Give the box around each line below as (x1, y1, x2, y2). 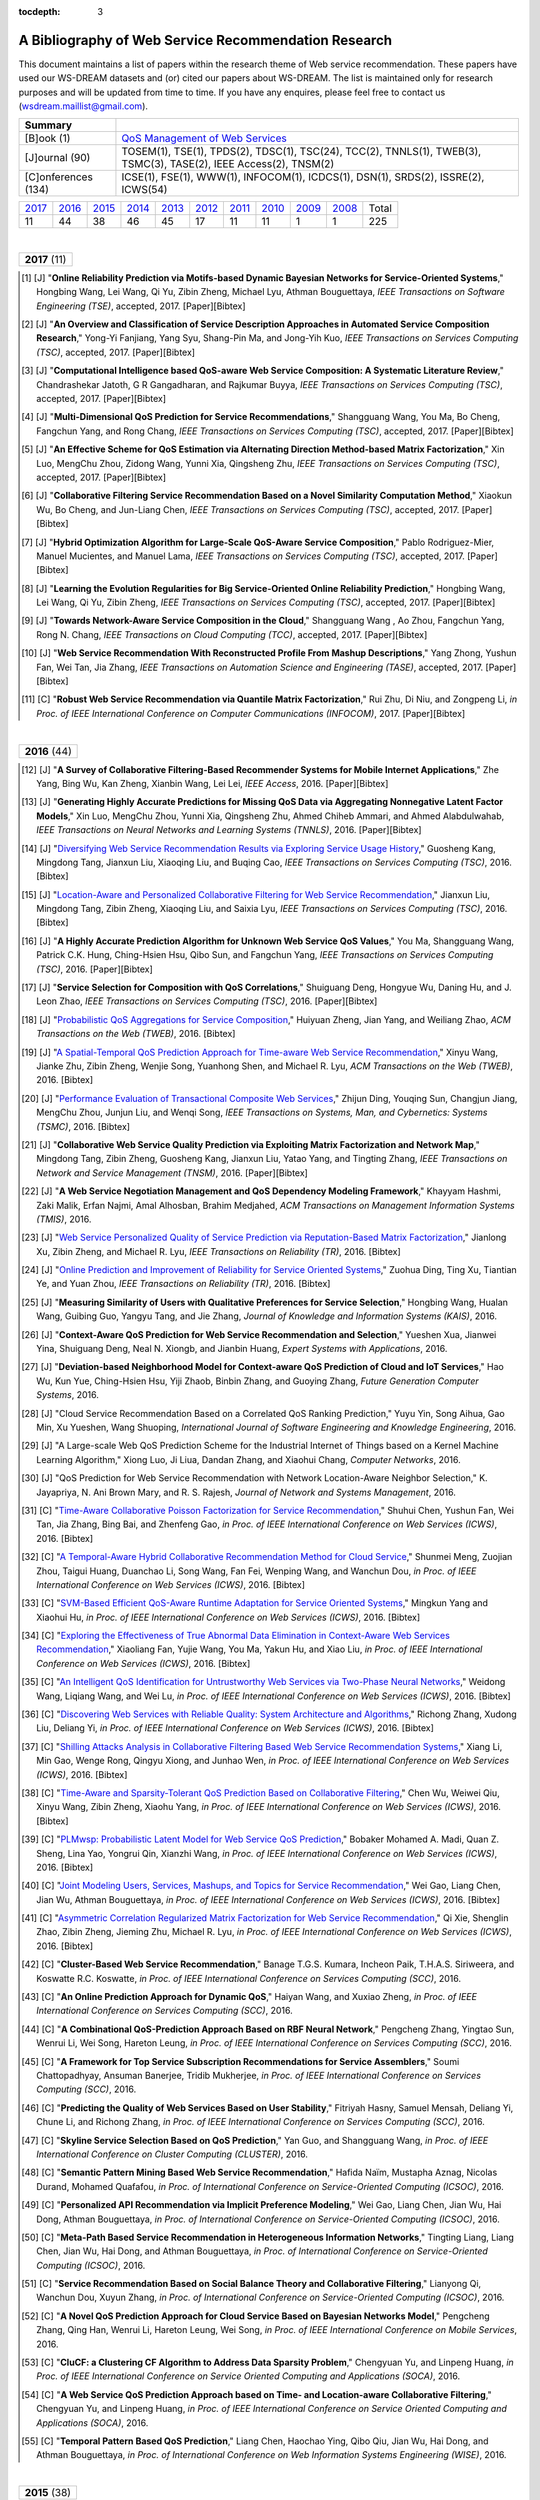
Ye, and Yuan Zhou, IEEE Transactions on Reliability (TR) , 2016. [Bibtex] (36, 1278, 331, 1290)
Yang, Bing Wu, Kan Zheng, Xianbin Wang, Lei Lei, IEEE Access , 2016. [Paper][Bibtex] (36, 777, 389, 789)
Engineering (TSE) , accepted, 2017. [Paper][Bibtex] (36, 300, 246, 312)
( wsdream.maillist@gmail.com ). (18, 100, 149, 112)
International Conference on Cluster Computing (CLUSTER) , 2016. (36, 2148, 309, 2160)
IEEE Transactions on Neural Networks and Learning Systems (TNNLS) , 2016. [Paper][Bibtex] (36, 824, 422, 836)
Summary (24, 118, 73, 132)
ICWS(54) (121, 183, 168, 197)
